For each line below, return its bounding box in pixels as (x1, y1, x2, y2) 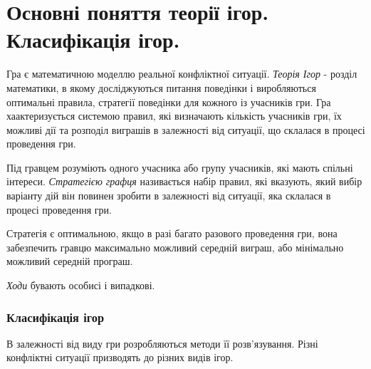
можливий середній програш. (6, 254, 133, 269)
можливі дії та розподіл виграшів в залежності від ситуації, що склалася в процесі (6, 122, 365, 137)
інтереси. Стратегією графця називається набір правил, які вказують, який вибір (6, 174, 362, 189)
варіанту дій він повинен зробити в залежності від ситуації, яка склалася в (6, 188, 331, 203)
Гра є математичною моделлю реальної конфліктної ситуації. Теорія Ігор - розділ (6, 66, 357, 81)
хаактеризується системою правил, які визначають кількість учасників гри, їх (6, 108, 342, 123)
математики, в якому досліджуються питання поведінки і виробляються (6, 80, 316, 95)
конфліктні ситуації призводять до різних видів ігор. (6, 350, 234, 365)
